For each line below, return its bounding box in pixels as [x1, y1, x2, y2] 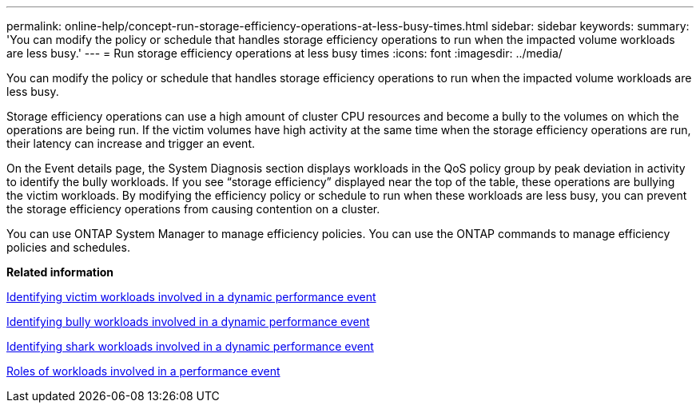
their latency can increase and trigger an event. [6, 137, 255, 150]
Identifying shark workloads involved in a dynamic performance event [6, 340, 374, 353]
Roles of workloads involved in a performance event [6, 364, 280, 378]
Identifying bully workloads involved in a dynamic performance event [6, 315, 370, 328]
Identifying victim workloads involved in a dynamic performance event [6, 290, 376, 304]
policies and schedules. [6, 240, 130, 254]
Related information [6, 265, 114, 279]
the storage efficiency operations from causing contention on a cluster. [6, 202, 380, 216]
